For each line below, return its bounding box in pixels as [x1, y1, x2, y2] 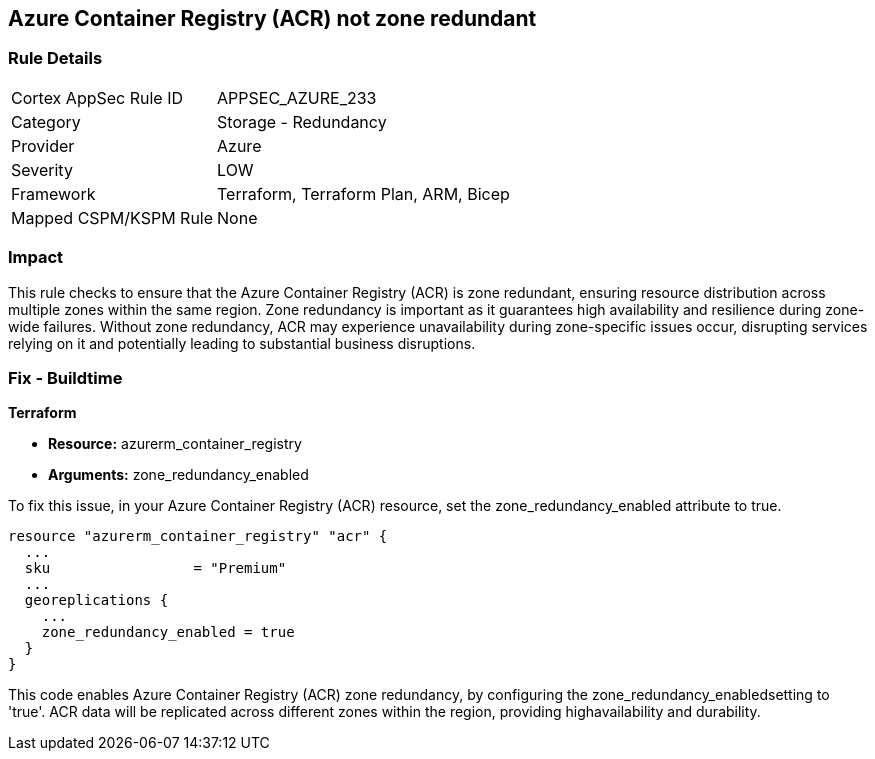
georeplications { [24, 592, 169, 609]
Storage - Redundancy [217, 111, 387, 132]
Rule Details [8, 48, 103, 69]
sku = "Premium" [24, 560, 287, 577]
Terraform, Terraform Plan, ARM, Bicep [217, 183, 510, 204]
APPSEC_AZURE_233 [217, 87, 377, 108]
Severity [11, 159, 73, 180]
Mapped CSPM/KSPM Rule [11, 207, 214, 228]
